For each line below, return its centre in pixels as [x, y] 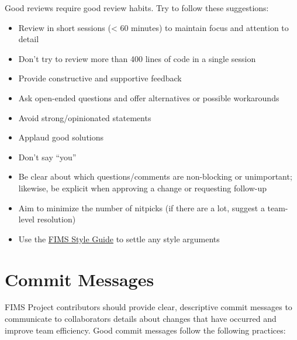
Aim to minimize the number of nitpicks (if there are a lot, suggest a [141, 207]
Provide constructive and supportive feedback [100, 78]
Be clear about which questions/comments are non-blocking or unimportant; [155, 176]
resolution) [56, 219]
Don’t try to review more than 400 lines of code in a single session [137, 58]
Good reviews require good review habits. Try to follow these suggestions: [137, 8]
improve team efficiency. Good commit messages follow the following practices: [145, 330]
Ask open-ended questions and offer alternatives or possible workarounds [149, 97]
